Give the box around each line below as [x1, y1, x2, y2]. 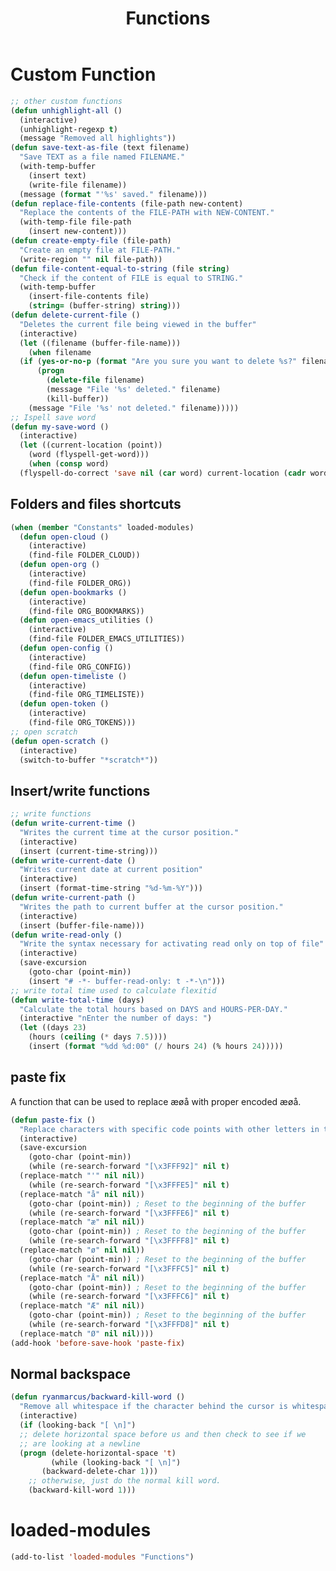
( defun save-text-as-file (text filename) [10, 143, 190, 153]
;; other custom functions [10, 96, 123, 106]
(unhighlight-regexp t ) [19, 124, 118, 134]
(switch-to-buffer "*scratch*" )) [19, 755, 159, 765]
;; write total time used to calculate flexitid [10, 985, 217, 996]
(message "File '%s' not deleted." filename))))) [28, 403, 240, 413]
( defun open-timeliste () [19, 671, 128, 681]
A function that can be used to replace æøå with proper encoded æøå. [10, 1095, 302, 1107]
